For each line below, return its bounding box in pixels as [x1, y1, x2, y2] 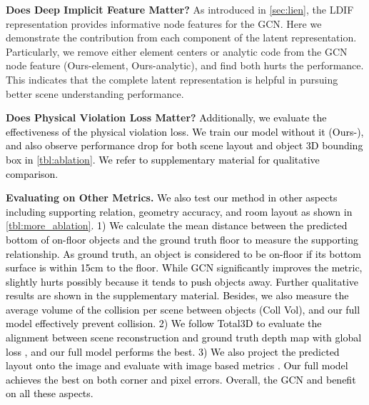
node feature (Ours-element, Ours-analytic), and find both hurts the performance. [6, 58, 364, 73]
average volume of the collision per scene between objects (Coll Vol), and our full [6, 301, 360, 316]
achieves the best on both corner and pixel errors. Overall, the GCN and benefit [6, 371, 356, 386]
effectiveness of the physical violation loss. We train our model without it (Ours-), [6, 124, 364, 139]
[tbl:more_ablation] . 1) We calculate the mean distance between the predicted [6, 218, 348, 233]
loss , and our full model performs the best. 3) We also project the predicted [6, 344, 340, 359]
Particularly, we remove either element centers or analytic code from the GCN [6, 44, 348, 59]
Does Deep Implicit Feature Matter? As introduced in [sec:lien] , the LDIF [6, 2, 354, 16]
